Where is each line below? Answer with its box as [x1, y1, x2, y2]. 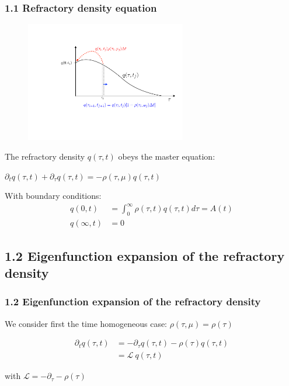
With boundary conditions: [5, 189, 102, 202]
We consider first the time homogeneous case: [5, 317, 168, 329]
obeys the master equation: [118, 150, 215, 162]
